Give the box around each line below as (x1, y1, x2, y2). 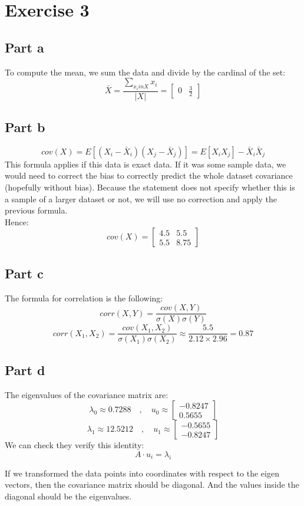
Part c (5, 264, 44, 282)
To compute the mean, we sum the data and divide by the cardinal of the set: (5, 65, 286, 78)
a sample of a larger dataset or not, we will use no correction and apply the (5, 192, 277, 205)
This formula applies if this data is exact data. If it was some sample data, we (5, 157, 286, 170)
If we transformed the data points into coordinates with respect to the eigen (5, 466, 279, 479)
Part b (5, 118, 45, 136)
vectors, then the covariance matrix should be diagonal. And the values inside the (5, 478, 299, 491)
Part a (5, 38, 44, 56)
